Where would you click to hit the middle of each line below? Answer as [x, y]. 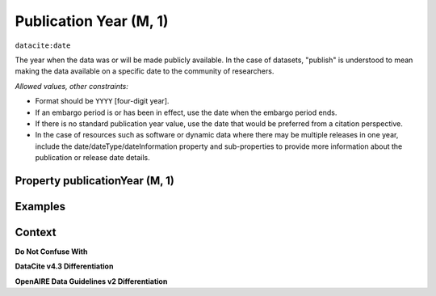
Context [36, 232]
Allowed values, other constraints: [72, 86]
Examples [40, 206]
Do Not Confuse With [51, 252]
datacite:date [43, 45]
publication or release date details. [93, 158]
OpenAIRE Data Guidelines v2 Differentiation [91, 281]
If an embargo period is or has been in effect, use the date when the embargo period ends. [186, 112]
